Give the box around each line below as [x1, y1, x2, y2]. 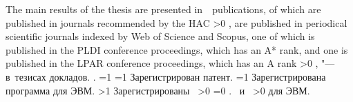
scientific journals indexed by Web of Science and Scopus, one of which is [6, 29, 315, 43]
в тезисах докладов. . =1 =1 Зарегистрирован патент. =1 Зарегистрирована [6, 69, 326, 83]
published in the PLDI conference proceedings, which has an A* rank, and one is [6, 42, 348, 57]
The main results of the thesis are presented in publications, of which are [6, 2, 321, 16]
